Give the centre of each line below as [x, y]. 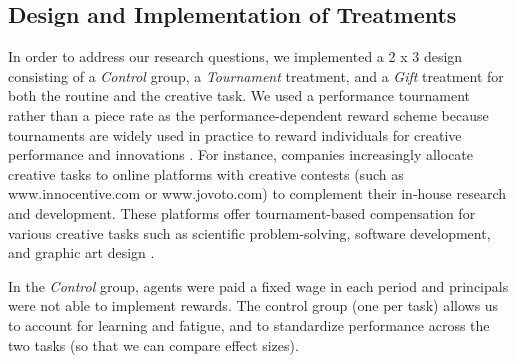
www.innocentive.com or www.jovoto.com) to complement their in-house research [257, 193]
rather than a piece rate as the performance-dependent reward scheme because [248, 114]
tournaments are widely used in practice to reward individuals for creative [235, 134]
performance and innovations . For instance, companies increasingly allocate [241, 154]
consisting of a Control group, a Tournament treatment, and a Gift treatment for [256, 75]
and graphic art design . [81, 252]
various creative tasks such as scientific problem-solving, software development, [249, 232]
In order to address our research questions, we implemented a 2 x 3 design [235, 56]
